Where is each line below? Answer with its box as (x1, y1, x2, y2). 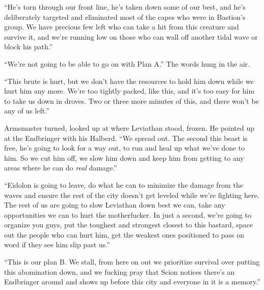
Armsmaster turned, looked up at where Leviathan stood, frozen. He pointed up (4, 122, 255, 133)
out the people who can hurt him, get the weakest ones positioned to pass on (4, 229, 244, 240)
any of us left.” (4, 105, 49, 116)
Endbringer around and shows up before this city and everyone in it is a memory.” (4, 276, 260, 287)
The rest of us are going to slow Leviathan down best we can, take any (4, 199, 225, 210)
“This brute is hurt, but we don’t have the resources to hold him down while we (4, 75, 254, 86)
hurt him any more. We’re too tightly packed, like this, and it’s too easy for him (4, 85, 255, 96)
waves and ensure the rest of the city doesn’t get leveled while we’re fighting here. (4, 189, 259, 200)
